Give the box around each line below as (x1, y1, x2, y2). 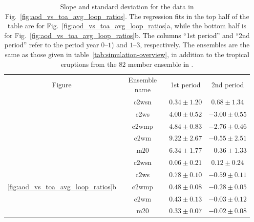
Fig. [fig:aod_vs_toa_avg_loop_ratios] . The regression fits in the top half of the (5, 11, 249, 21)
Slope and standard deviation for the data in (60, 1, 194, 11)
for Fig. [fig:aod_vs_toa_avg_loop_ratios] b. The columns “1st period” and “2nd (4, 30, 250, 40)
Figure (52, 80, 72, 90)
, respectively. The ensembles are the (140, 40, 250, 50)
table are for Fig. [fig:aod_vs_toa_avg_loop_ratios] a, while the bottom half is (7, 20, 247, 31)
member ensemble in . (127, 59, 193, 69)
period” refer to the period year (4, 40, 99, 50)
